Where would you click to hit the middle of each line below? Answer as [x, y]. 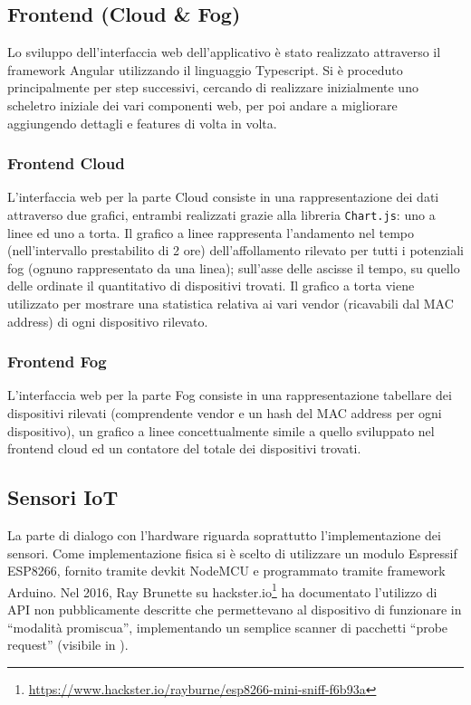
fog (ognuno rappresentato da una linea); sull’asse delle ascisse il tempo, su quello [234, 267]
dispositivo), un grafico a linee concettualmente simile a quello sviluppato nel [221, 430]
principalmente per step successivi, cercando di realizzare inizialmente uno [213, 87]
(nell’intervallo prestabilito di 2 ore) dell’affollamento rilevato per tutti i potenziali [235, 250]
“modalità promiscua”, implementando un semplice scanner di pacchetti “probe [228, 627]
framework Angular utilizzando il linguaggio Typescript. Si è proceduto [205, 69]
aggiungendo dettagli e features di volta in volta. [142, 123]
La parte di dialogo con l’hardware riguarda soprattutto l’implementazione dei [224, 535]
